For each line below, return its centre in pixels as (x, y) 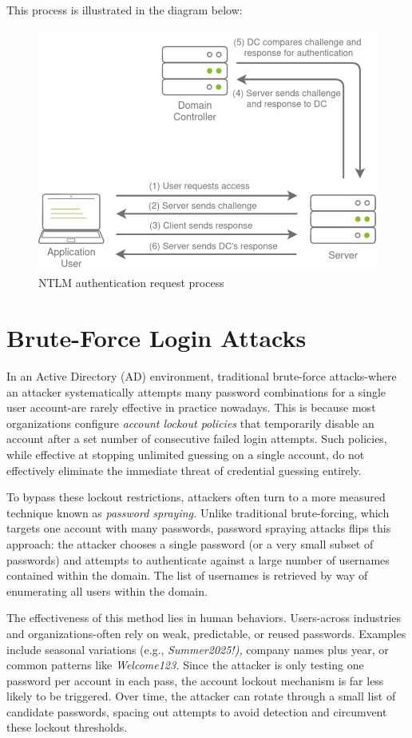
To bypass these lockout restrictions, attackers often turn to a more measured (196, 497)
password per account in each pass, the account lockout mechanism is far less (195, 680)
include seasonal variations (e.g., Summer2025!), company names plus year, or (198, 649)
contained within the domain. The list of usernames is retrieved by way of (187, 575)
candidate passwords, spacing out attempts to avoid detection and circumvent (197, 711)
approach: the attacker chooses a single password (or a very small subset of (190, 543)
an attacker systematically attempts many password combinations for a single (196, 391)
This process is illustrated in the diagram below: (125, 10)
